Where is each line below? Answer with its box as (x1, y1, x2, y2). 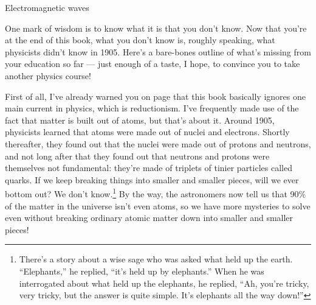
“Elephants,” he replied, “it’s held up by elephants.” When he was (19, 264, 264, 277)
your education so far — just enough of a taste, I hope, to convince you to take (5, 57, 300, 70)
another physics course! (5, 69, 91, 82)
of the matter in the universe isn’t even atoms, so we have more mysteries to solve (5, 199, 311, 212)
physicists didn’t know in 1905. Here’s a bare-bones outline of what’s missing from (5, 45, 311, 58)
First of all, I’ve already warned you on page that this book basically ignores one (5, 89, 306, 102)
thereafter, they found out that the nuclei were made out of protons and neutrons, (5, 137, 311, 150)
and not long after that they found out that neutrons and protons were (5, 149, 270, 162)
